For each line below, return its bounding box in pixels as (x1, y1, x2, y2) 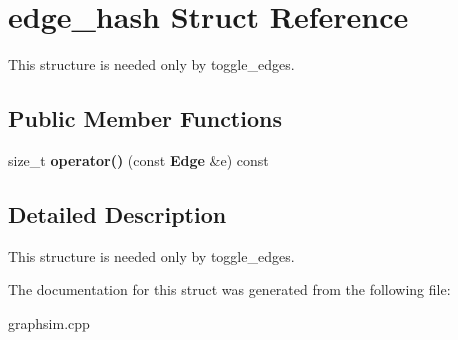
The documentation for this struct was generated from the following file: (8, 279, 451, 300)
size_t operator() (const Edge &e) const (8, 149, 269, 170)
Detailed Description (8, 198, 227, 229)
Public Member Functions (8, 103, 282, 134)
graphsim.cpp (8, 312, 90, 333)
